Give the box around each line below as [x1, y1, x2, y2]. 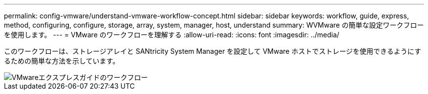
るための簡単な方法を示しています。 [4, 57, 120, 65]
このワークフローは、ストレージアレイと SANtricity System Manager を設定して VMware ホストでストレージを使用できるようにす [4, 47, 421, 55]
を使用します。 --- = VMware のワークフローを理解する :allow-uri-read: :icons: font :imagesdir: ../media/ [4, 31, 340, 39]
